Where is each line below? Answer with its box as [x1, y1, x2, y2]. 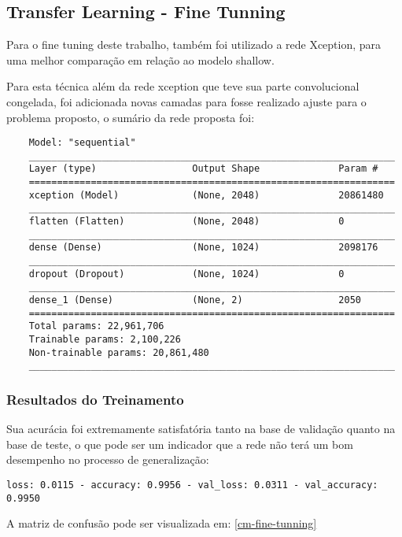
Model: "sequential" [28, 137, 136, 149]
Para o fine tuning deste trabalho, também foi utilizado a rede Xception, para [6, 36, 382, 53]
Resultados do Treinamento [6, 389, 184, 409]
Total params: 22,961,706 [28, 320, 164, 332]
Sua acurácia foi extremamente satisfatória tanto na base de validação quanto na [6, 420, 396, 437]
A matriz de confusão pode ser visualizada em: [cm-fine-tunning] [6, 515, 317, 531]
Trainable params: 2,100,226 [28, 334, 181, 346]
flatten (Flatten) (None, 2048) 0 [28, 216, 345, 228]
